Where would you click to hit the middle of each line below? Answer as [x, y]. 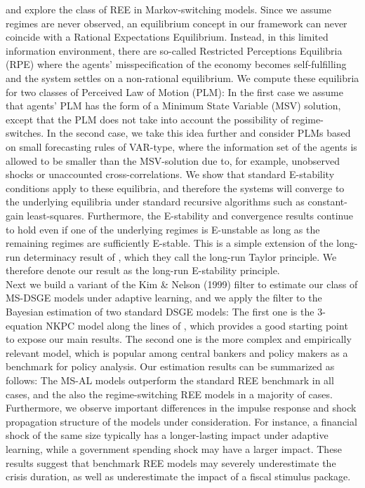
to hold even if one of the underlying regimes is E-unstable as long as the [163, 229]
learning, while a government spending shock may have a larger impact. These [174, 449]
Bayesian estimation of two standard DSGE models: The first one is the [160, 312]
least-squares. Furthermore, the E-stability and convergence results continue [190, 215]
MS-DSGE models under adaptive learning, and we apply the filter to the [164, 298]
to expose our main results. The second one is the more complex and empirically [179, 339]
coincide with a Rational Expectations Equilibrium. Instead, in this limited [167, 37]
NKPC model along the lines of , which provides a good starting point [197, 325]
